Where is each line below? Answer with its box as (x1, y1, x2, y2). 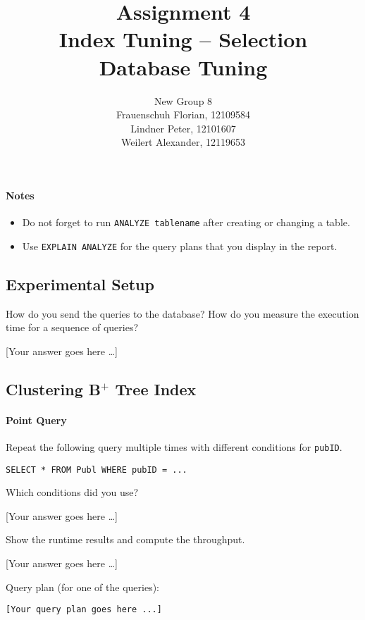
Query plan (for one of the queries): (6, 579, 159, 594)
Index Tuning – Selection (58, 25, 308, 54)
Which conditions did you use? (6, 485, 139, 500)
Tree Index (115, 378, 197, 399)
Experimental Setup (6, 273, 154, 294)
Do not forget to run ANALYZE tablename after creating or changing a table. (22, 215, 350, 230)
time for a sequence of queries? (6, 320, 139, 335)
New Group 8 (154, 93, 213, 108)
